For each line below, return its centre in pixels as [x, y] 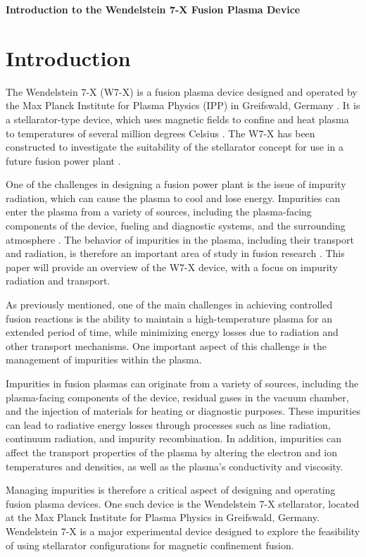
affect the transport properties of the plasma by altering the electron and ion [172, 452]
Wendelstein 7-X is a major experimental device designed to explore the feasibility [183, 531]
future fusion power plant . [63, 160]
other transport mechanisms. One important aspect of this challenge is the [166, 345]
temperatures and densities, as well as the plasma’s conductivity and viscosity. [175, 466]
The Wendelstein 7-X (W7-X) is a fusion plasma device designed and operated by [182, 91]
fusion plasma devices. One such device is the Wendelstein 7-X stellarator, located [183, 503]
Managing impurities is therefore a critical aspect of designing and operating [171, 490]
